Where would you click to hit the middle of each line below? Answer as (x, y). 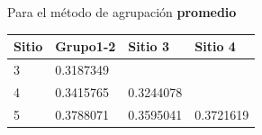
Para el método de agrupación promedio (122, 12)
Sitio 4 (215, 46)
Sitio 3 (149, 46)
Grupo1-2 (86, 46)
